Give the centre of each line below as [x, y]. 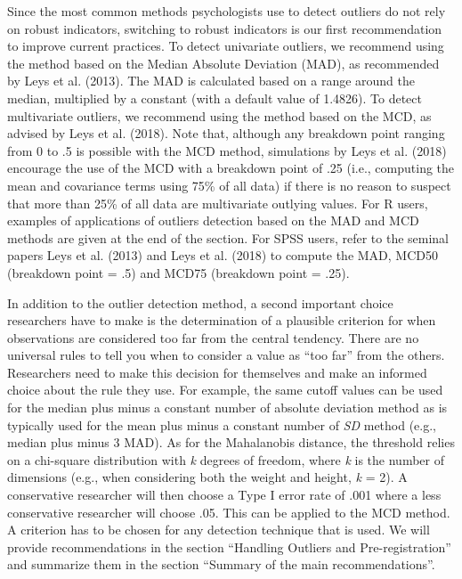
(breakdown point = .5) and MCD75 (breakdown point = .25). [178, 272]
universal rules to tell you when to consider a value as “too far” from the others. [226, 355]
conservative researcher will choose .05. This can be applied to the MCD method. [229, 512]
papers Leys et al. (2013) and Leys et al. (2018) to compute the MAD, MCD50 [223, 255]
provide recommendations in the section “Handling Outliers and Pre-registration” [229, 546]
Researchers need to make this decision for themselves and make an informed [217, 372]
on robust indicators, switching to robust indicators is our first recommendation [225, 28]
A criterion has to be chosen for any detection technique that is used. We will [219, 530]
